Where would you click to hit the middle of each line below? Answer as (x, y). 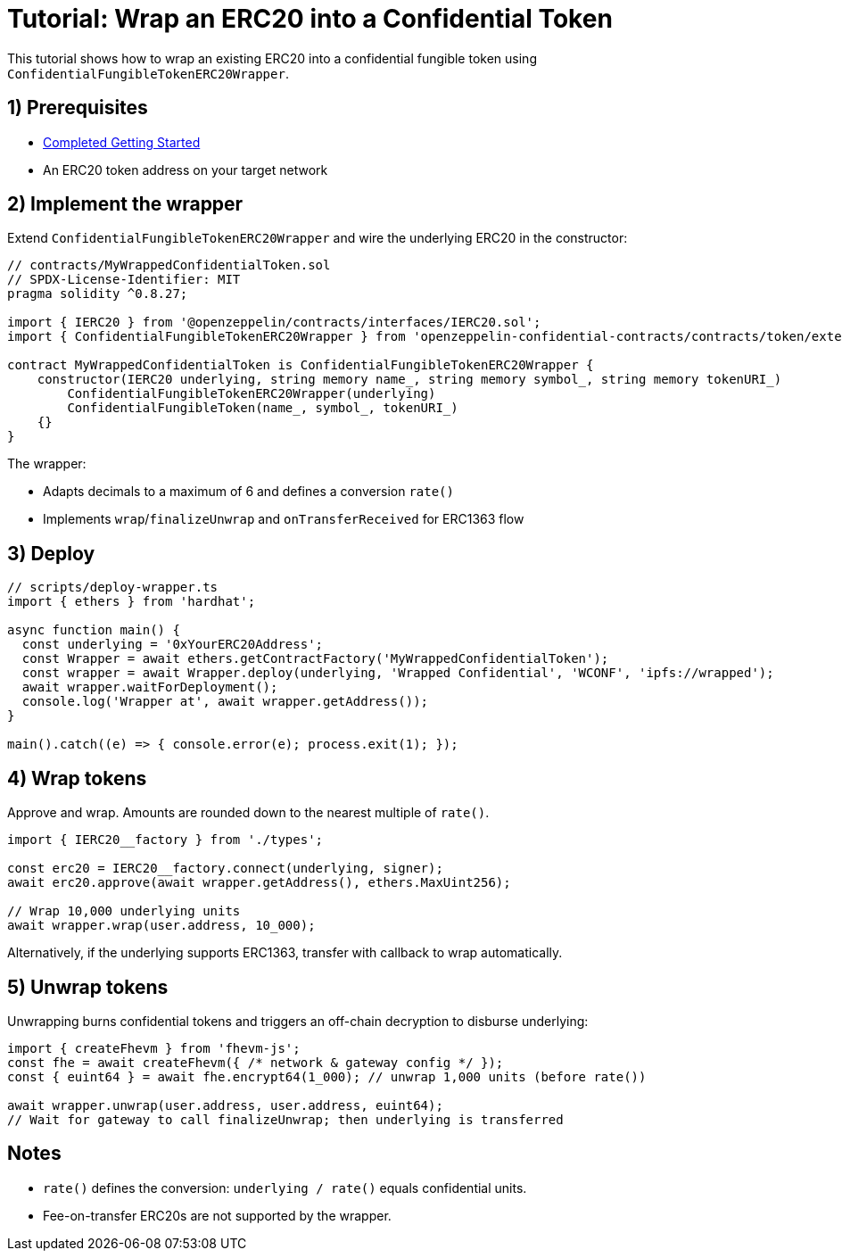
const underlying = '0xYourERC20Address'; (173, 645)
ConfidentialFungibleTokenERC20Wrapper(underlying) (252, 394)
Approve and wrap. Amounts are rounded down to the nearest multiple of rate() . (248, 813)
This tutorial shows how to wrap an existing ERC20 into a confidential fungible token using (272, 58)
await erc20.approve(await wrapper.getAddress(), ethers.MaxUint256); (259, 883)
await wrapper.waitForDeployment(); (150, 687)
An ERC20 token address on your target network (186, 170)
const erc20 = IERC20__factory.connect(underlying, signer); (225, 869)
